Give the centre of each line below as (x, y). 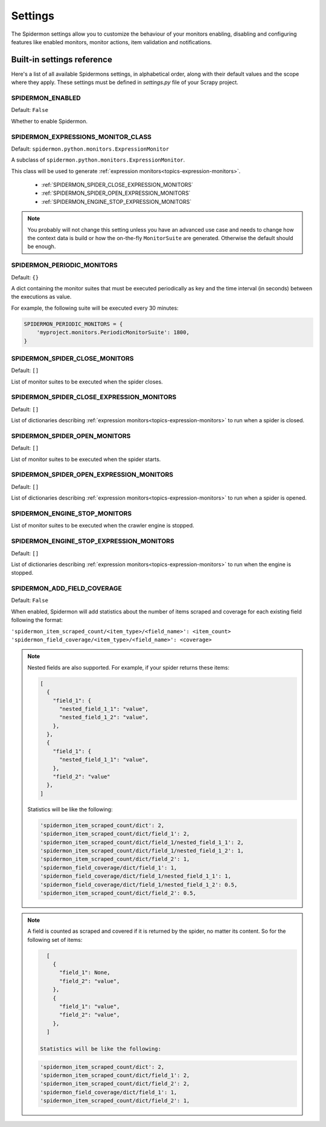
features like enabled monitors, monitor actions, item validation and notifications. (112, 42)
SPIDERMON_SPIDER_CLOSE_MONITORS (72, 358)
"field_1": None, (85, 973)
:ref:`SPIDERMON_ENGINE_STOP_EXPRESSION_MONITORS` (117, 201)
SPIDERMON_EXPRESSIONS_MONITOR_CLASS (81, 137)
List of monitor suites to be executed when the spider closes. (87, 382)
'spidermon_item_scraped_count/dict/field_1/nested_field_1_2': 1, (142, 851)
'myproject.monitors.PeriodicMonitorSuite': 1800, (113, 332)
